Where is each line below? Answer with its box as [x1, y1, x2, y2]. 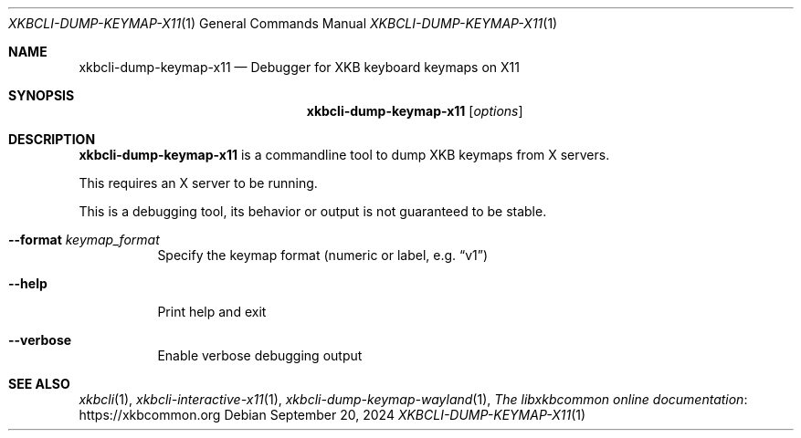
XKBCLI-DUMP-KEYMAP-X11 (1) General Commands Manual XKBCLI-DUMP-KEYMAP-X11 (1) [8, 16, 558, 31]
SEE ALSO [8, 376, 70, 391]
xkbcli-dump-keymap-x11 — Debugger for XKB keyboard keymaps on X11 [79, 59, 520, 75]
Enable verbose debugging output [157, 348, 363, 363]
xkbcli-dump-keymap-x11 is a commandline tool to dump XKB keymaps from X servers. [79, 147, 610, 162]
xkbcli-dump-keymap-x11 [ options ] [306, 103, 523, 119]
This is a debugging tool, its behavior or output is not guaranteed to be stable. [79, 203, 547, 219]
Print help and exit [157, 304, 267, 319]
